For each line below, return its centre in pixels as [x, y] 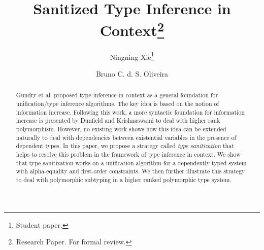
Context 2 [132, 29]
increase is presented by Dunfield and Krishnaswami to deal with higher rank [118, 120]
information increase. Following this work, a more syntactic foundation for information [130, 112]
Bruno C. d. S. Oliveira [132, 73]
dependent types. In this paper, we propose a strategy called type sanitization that [125, 146]
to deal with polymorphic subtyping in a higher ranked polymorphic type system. [124, 179]
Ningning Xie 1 [132, 56]
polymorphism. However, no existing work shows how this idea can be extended [121, 129]
